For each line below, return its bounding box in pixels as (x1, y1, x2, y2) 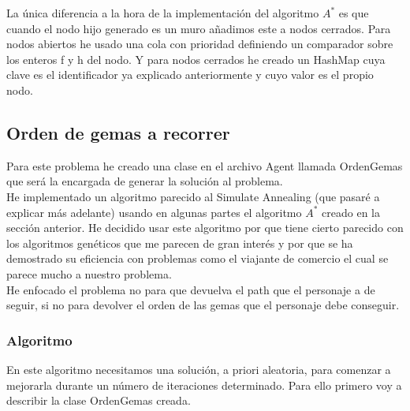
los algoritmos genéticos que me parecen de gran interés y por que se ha (6, 234, 353, 251)
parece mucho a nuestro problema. (6, 265, 172, 282)
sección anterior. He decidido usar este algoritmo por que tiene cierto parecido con (6, 219, 404, 236)
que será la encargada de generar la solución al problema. (6, 173, 283, 189)
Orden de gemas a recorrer (6, 120, 230, 144)
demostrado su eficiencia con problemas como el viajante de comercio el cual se (6, 250, 389, 267)
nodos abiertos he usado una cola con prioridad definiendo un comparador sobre (6, 35, 393, 52)
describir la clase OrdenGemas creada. (6, 392, 191, 409)
